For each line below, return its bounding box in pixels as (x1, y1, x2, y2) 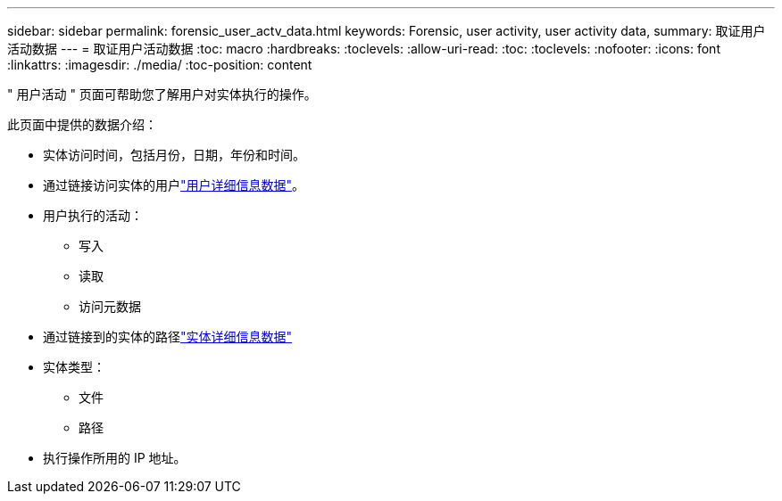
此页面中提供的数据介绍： (7, 117, 157, 132)
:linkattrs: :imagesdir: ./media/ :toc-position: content (7, 57, 312, 72)
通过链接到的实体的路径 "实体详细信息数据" (43, 329, 293, 344)
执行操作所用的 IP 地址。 (43, 450, 187, 465)
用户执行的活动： (43, 208, 143, 223)
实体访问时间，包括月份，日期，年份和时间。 (43, 147, 305, 162)
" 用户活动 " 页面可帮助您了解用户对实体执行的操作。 (7, 86, 317, 102)
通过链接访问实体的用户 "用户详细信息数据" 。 (43, 177, 305, 193)
